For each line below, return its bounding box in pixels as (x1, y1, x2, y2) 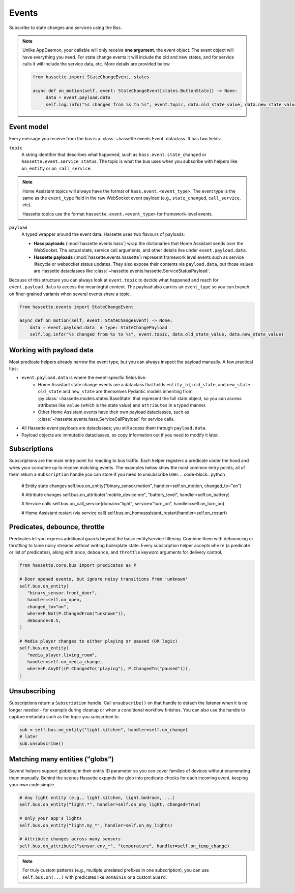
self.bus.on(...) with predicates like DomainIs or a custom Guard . (22, 874, 167, 880)
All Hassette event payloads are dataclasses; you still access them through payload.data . (21, 425, 206, 431)
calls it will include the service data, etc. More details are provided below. (22, 61, 171, 67)
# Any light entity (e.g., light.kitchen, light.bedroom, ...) (19, 795, 176, 801)
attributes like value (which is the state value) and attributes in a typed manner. (38, 402, 206, 408)
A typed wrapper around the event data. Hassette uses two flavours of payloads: (21, 231, 185, 237)
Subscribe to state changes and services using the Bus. (9, 25, 122, 31)
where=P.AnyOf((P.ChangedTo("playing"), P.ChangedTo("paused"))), (27, 666, 191, 672)
